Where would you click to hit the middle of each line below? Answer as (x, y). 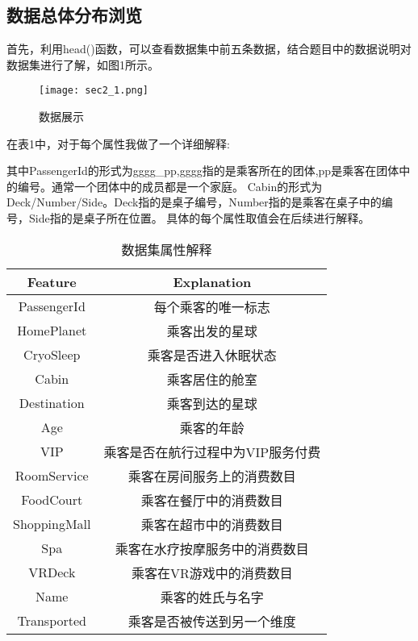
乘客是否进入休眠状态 (212, 355)
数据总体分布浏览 (74, 15)
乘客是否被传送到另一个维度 (212, 621)
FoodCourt (52, 500)
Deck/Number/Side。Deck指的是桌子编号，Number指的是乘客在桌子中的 (194, 202)
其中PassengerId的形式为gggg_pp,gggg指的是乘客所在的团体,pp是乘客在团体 (203, 171)
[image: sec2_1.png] (94, 91)
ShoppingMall (52, 524)
